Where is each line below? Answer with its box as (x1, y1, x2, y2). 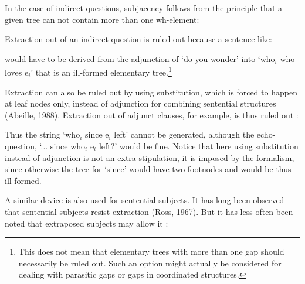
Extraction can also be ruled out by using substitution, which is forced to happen (5, 85, 297, 98)
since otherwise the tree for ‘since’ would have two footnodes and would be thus (5, 163, 292, 175)
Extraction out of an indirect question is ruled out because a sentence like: (5, 33, 273, 45)
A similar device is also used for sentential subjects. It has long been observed (5, 194, 284, 206)
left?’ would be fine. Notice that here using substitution (99, 140, 299, 152)
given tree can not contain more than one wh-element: (5, 13, 199, 25)
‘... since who (39, 140, 86, 152)
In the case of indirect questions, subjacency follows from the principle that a (5, 2, 283, 13)
